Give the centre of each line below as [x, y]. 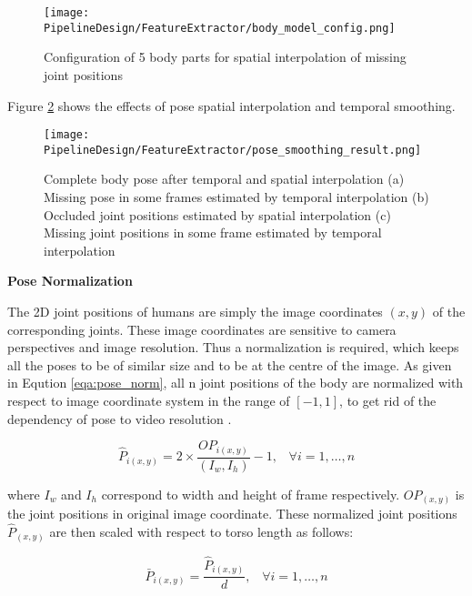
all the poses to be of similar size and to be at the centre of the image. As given [230, 364]
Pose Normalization [70, 281]
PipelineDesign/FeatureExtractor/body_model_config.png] [220, 28]
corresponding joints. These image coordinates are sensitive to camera [202, 329]
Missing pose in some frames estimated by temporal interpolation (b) [236, 197]
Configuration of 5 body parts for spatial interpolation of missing [225, 57]
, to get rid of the [388, 400]
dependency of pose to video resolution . [120, 418]
